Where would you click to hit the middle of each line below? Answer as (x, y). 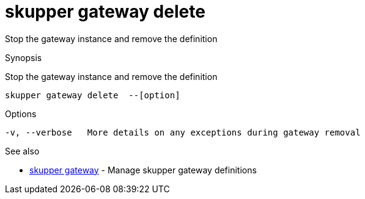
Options (21, 114)
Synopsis (24, 57)
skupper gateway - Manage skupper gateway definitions (143, 170)
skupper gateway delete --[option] (93, 95)
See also (22, 151)
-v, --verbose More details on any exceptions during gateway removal (183, 132)
